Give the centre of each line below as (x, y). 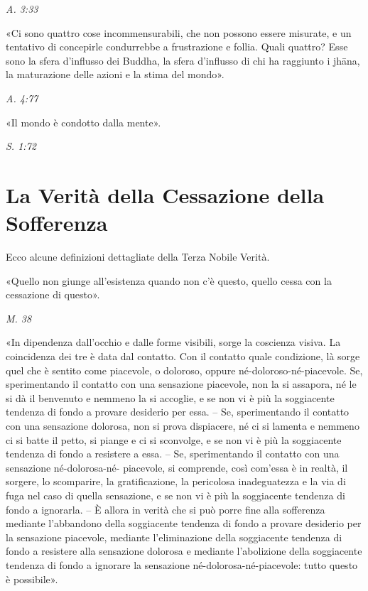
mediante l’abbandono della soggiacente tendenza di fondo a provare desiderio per (184, 523)
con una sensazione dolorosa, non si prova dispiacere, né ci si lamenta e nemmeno (183, 425)
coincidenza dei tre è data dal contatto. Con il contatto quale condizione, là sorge (183, 356)
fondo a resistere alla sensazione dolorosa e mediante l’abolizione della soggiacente (184, 551)
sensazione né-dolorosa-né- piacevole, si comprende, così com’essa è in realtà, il (177, 467)
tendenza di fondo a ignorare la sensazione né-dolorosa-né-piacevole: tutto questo (182, 564)
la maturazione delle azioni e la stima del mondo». (115, 74)
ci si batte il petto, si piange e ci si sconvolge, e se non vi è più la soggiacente (174, 439)
